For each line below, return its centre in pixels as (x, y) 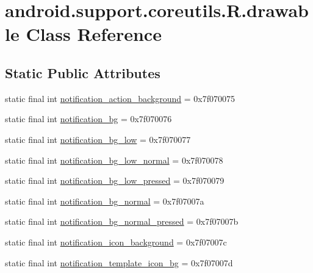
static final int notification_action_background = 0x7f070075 (120, 98)
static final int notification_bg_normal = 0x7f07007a (105, 201)
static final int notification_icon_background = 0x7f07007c (116, 242)
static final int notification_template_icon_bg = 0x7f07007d (119, 262)
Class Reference (94, 34)
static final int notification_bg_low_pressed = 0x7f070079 (115, 180)
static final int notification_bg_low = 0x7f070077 (98, 139)
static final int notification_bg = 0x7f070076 (88, 119)
